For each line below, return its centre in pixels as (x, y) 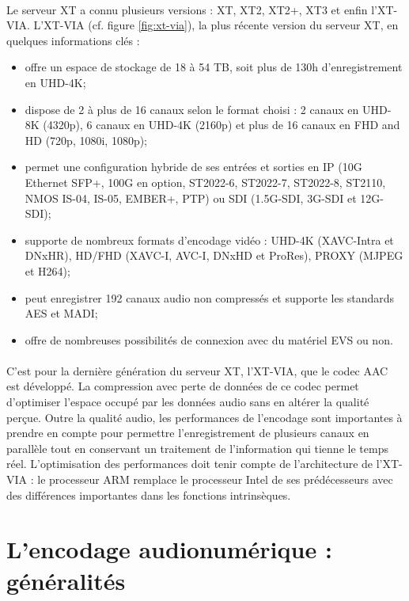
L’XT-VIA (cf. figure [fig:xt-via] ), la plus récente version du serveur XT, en (216, 25)
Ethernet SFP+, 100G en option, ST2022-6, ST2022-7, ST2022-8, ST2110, (205, 182)
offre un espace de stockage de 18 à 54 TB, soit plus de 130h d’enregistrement (214, 67)
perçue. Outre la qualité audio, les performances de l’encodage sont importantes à (204, 417)
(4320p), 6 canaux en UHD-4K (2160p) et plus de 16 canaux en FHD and (222, 125)
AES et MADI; (61, 313)
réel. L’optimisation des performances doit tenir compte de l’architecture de (190, 464)
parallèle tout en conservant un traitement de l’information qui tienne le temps (197, 448)
